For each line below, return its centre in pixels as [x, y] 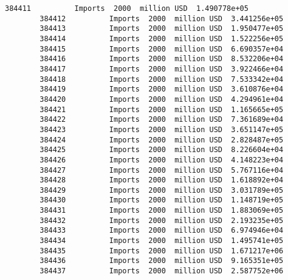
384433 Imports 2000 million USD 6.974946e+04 [162, 231]
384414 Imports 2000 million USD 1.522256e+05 [162, 38]
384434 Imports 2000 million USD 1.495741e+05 [162, 241]
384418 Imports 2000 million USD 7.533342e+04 [162, 79]
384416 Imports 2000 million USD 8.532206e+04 [162, 59]
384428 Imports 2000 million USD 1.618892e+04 [162, 180]
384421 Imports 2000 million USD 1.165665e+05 [162, 109]
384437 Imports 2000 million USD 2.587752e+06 [162, 271]
